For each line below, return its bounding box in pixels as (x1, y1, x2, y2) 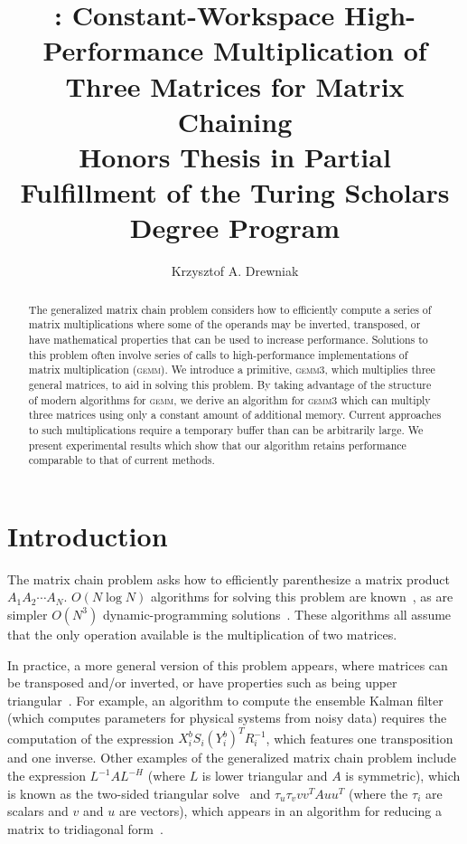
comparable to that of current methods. (28, 452, 215, 468)
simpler (7, 604, 48, 623)
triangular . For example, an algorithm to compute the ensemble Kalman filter (7, 690, 444, 709)
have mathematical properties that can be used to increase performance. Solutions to (28, 331, 428, 346)
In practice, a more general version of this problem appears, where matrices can (7, 655, 448, 674)
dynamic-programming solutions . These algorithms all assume (102, 604, 452, 623)
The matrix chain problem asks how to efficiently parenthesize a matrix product (7, 569, 451, 588)
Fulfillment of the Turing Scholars (20, 174, 450, 211)
